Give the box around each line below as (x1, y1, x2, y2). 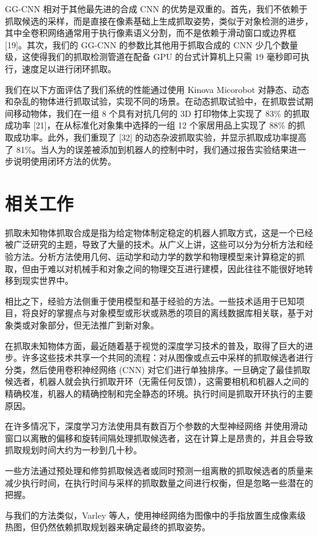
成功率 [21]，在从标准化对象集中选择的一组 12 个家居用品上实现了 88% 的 (5, 119, 297, 131)
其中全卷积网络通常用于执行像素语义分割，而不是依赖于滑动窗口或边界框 (5, 26, 296, 39)
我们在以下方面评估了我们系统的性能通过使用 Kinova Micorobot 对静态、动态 (5, 83, 309, 95)
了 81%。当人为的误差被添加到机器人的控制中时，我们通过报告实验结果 (5, 143, 289, 155)
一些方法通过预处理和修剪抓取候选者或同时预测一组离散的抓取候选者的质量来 (5, 464, 313, 476)
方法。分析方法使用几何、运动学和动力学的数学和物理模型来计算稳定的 (13, 250, 296, 263)
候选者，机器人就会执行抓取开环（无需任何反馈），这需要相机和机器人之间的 (5, 375, 309, 388)
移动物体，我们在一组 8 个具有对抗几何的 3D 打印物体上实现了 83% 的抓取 (13, 106, 310, 119)
